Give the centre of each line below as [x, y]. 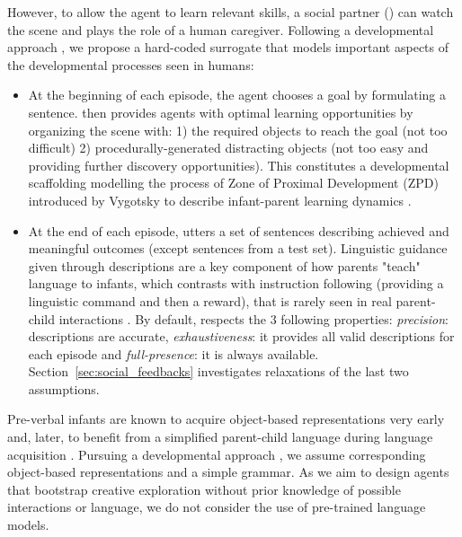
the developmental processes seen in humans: [131, 64]
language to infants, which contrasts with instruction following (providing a [236, 283]
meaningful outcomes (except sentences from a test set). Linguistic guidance [238, 248]
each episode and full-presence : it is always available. [173, 353]
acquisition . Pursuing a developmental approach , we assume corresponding [217, 454]
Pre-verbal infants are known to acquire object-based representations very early [226, 419]
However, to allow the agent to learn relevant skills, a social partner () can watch [231, 12]
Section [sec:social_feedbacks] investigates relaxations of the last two [218, 371]
